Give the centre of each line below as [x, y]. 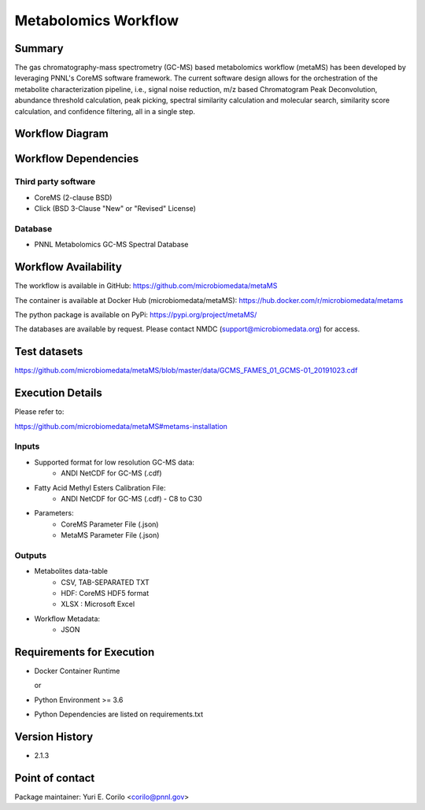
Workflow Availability [68, 267]
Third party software [55, 182]
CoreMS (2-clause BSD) [73, 198]
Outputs [31, 555]
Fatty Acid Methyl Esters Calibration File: [100, 487]
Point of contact [55, 778]
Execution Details [58, 393]
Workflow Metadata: [67, 619]
